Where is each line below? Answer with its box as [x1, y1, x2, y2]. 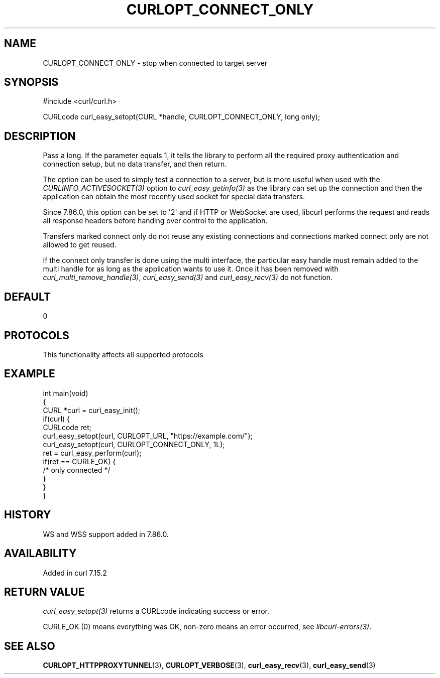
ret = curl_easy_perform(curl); [43, 448, 142, 457]
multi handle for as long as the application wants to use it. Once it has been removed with [43, 264, 339, 274]
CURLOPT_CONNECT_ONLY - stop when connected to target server [43, 58, 268, 67]
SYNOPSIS [4, 76, 59, 89]
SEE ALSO [4, 639, 55, 652]
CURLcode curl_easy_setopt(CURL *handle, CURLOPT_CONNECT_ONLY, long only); [43, 112, 320, 121]
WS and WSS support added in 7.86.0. [43, 529, 169, 538]
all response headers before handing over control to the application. [43, 216, 268, 225]
